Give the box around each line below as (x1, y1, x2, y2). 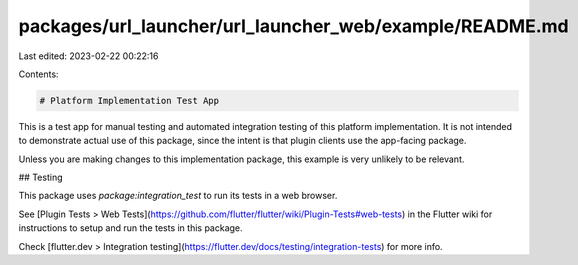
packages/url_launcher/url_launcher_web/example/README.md (18, 15, 569, 37)
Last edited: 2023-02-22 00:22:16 (18, 50, 159, 62)
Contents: (18, 68, 59, 80)
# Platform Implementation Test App (39, 95, 220, 106)
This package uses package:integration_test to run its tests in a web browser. (18, 190, 338, 202)
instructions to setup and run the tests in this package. (18, 222, 244, 234)
